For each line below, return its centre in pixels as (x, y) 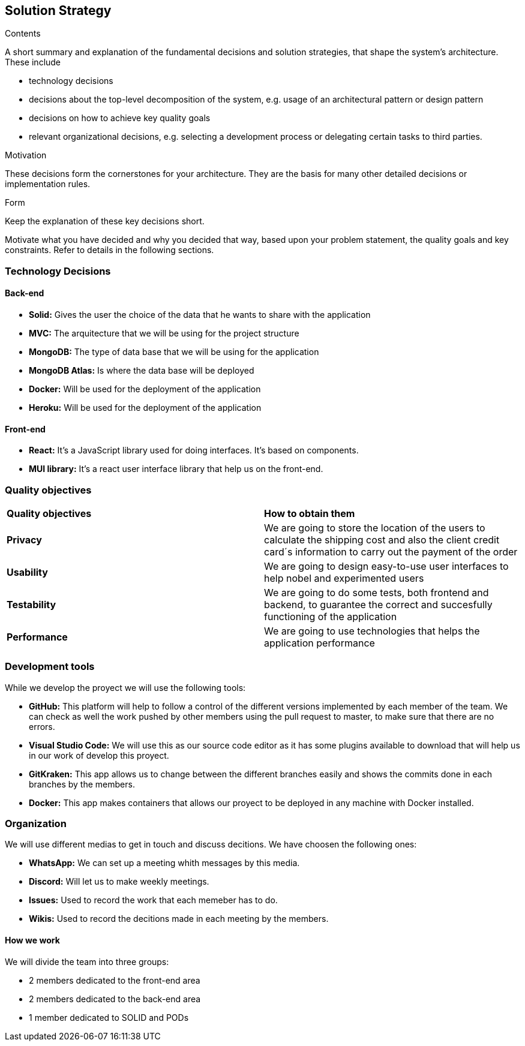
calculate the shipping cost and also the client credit (382, 539)
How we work (32, 940)
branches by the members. (82, 784)
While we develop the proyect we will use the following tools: (125, 687)
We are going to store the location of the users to (375, 527)
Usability (27, 572)
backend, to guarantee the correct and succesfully (378, 604)
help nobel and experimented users (344, 578)
